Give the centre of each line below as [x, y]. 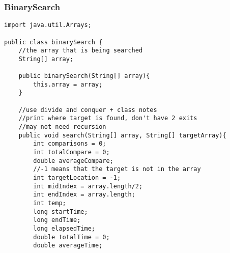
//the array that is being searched [81, 51]
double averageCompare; [73, 161]
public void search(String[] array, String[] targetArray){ [122, 135]
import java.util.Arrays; [48, 25]
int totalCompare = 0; [71, 152]
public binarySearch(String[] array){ [84, 76]
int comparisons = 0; [70, 144]
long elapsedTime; [64, 228]
